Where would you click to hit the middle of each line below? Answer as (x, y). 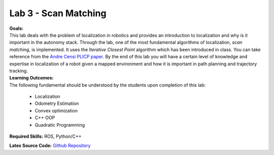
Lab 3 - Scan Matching (58, 13)
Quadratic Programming (60, 125)
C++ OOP (45, 118)
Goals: (16, 28)
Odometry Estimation (57, 103)
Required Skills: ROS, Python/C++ (45, 136)
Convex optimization (56, 110)
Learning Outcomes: (31, 78)
